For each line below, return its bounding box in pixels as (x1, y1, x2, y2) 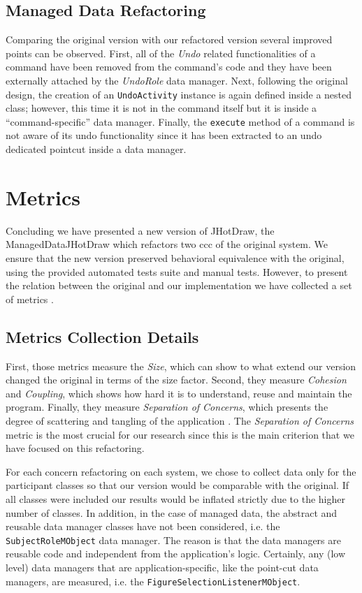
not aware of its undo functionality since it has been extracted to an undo (6, 128, 322, 142)
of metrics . (6, 291, 54, 306)
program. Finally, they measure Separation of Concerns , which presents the (6, 400, 328, 414)
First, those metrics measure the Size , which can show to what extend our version (6, 358, 356, 373)
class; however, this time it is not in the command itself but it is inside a (6, 101, 317, 115)
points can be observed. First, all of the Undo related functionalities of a (6, 45, 316, 60)
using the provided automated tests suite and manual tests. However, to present (6, 264, 348, 279)
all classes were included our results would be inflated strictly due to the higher (6, 491, 345, 506)
